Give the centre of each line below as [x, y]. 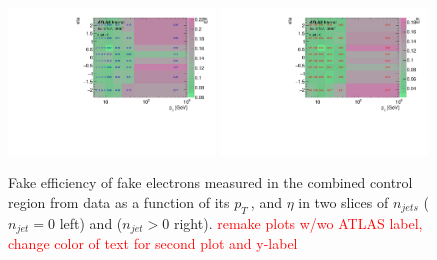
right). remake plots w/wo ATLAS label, [298, 222]
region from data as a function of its [119, 202]
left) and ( [91, 222]
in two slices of [343, 202]
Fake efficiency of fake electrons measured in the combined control [210, 182]
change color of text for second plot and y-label [153, 243]
